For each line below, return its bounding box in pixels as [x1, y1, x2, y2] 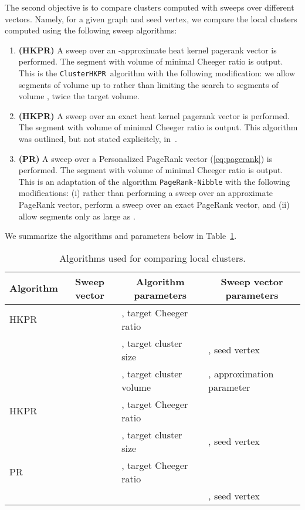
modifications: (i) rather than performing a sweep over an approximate [18, 187, 273, 199]
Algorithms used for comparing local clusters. [59, 251, 246, 265]
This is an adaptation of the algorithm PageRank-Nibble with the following [18, 175, 290, 187]
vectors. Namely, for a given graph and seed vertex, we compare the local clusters [5, 12, 297, 25]
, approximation [208, 366, 274, 380]
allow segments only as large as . [18, 210, 135, 222]
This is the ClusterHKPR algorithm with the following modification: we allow [18, 66, 296, 79]
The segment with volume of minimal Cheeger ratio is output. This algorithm [18, 121, 298, 133]
